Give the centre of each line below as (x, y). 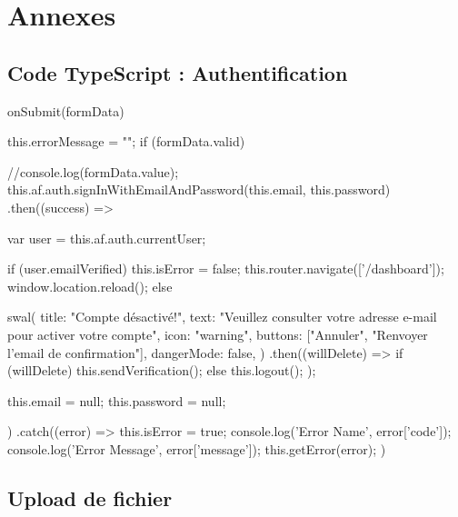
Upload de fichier (90, 497)
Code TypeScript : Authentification (178, 72)
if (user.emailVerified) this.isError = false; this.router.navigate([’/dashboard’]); (226, 268)
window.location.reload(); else (90, 286)
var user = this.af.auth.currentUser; (107, 238)
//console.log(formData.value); (93, 171)
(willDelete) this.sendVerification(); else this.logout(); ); (162, 370)
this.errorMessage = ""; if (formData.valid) (126, 141)
